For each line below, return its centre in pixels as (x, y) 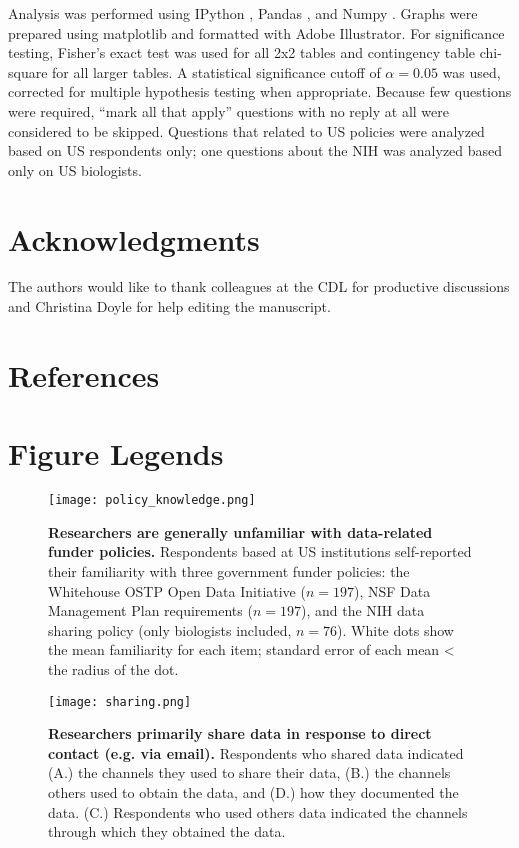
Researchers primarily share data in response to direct (240, 733)
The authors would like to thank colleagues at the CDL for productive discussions (259, 286)
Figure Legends (116, 453)
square (28, 71)
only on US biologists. (75, 169)
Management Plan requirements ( (150, 610)
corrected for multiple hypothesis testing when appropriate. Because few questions (260, 91)
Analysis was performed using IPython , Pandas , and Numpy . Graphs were (243, 13)
